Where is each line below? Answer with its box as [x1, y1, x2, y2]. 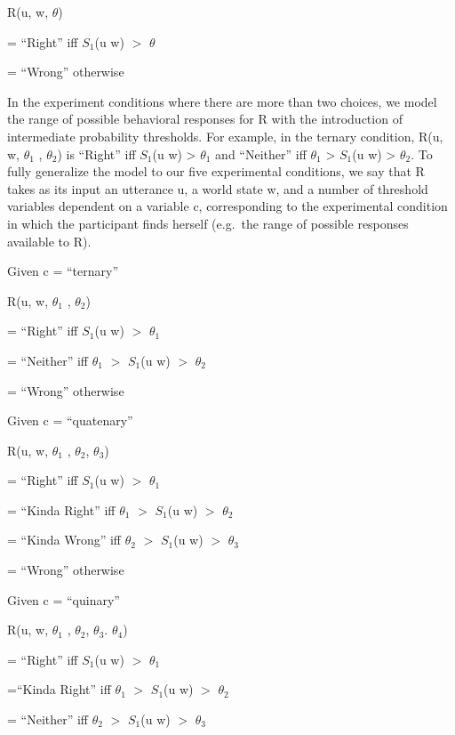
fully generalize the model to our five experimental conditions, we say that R [7, 162, 425, 181]
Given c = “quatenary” [7, 411, 133, 430]
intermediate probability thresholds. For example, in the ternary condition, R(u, [7, 126, 443, 145]
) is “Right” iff [57, 144, 136, 163]
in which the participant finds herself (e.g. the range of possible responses [7, 214, 409, 232]
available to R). [7, 231, 92, 250]
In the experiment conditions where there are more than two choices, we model [7, 92, 437, 110]
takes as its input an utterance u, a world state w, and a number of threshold [7, 179, 428, 198]
